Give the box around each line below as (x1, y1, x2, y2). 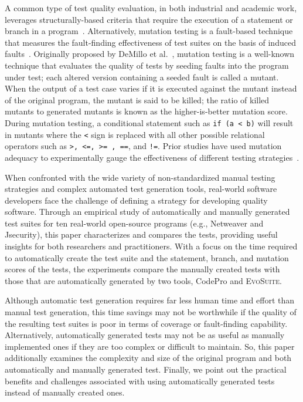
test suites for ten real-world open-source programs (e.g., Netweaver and (5, 217, 264, 229)
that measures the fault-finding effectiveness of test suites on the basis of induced (5, 36, 296, 48)
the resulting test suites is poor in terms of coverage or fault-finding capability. (5, 317, 288, 329)
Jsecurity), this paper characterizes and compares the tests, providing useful (5, 228, 278, 241)
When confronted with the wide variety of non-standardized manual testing (5, 171, 275, 183)
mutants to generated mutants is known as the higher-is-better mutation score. (5, 105, 288, 117)
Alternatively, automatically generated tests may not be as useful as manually (5, 329, 285, 341)
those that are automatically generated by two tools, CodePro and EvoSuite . (5, 274, 282, 286)
